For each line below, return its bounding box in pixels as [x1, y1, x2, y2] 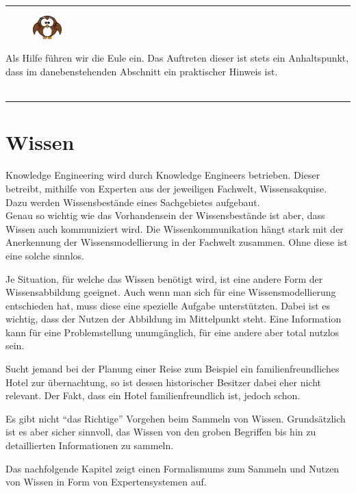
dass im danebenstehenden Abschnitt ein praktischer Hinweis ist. [5, 64, 278, 79]
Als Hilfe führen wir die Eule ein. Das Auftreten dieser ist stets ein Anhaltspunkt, [5, 51, 349, 65]
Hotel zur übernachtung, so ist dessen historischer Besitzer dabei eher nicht [5, 375, 321, 389]
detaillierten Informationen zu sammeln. [5, 438, 174, 453]
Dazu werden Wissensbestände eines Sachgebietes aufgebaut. [5, 194, 260, 209]
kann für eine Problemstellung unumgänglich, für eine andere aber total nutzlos [5, 325, 340, 339]
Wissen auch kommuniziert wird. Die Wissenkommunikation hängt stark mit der [5, 221, 344, 236]
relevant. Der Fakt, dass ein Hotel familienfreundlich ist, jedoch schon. [5, 388, 301, 403]
